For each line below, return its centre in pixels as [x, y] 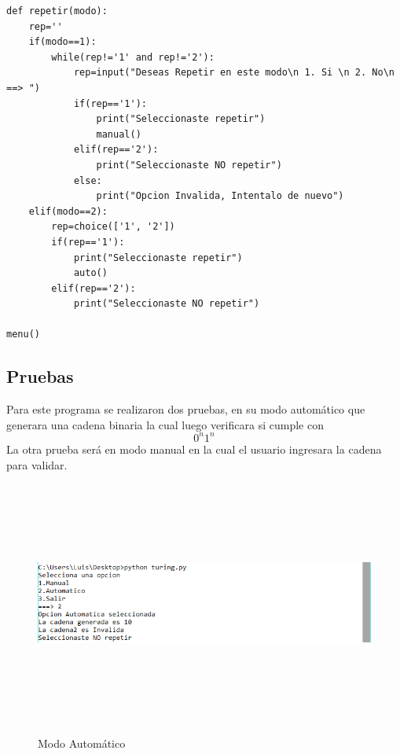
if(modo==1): [62, 42]
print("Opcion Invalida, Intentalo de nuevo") [220, 196]
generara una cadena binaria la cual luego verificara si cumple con [165, 424]
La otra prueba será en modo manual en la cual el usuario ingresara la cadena [194, 449]
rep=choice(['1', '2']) [113, 227]
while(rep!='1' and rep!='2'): [133, 57]
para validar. [37, 464]
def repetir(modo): [57, 11]
